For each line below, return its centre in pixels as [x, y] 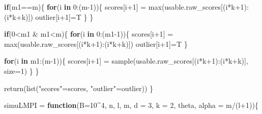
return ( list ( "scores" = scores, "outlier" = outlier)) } [79, 88]
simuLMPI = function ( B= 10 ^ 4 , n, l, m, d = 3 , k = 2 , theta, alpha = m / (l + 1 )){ [131, 105]
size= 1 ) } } [22, 70]
